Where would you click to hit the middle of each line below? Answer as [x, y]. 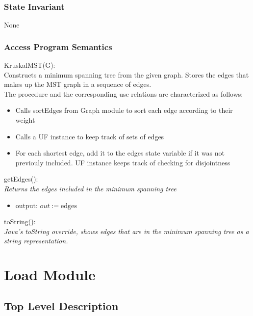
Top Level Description [61, 305]
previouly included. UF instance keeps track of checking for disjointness [123, 162]
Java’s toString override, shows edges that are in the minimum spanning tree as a [126, 231]
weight [25, 120]
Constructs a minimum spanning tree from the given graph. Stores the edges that [126, 74]
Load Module [50, 275]
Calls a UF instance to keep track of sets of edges [90, 136]
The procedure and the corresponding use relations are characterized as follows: [124, 93]
